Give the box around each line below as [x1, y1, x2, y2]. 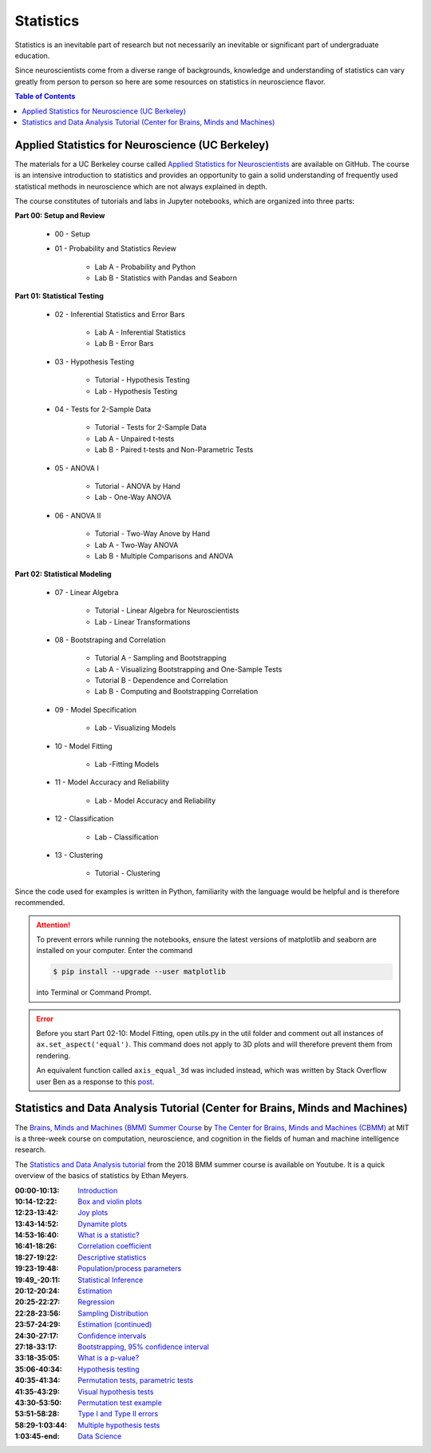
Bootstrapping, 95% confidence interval [77, 1342, 209, 1352]
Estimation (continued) [77, 1320, 152, 1329]
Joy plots [77, 1208, 109, 1217]
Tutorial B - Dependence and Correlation [94, 676, 228, 685]
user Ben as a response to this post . [36, 1077, 155, 1086]
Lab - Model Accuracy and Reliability [94, 796, 216, 805]
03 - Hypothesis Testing [54, 356, 135, 367]
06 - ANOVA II [54, 510, 101, 520]
